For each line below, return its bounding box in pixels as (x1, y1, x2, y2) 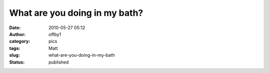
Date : (9, 25, 21, 31)
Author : (9, 31, 26, 37)
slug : (9, 52, 20, 58)
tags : (9, 45, 20, 51)
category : (9, 38, 30, 44)
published (48, 59, 69, 65)
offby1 (48, 31, 62, 37)
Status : (9, 59, 25, 65)
